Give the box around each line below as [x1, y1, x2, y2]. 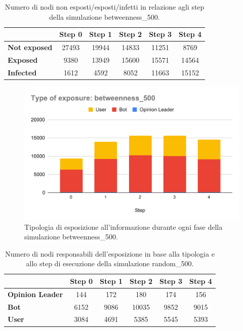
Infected [8, 67, 37, 77]
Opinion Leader [8, 288, 63, 299]
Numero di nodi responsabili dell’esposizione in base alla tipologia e [5, 248, 215, 259]
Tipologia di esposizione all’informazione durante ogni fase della [24, 221, 223, 232]
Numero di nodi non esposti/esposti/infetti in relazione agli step [5, 2, 205, 12]
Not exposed [8, 42, 53, 53]
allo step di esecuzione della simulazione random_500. [26, 258, 194, 269]
